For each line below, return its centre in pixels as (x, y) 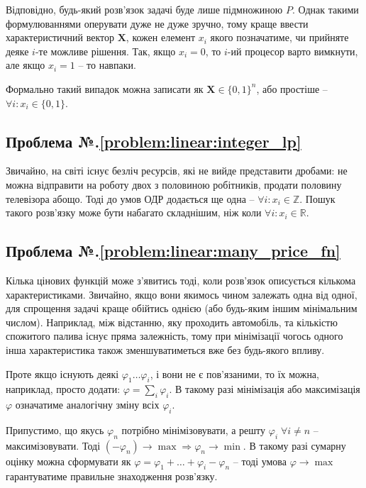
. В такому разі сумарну (294, 445)
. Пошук (317, 198)
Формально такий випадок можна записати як (105, 88)
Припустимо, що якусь (55, 429)
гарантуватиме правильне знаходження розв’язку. (112, 476)
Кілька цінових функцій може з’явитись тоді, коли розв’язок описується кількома (181, 280)
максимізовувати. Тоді (53, 445)
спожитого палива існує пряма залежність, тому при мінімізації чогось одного (174, 336)
